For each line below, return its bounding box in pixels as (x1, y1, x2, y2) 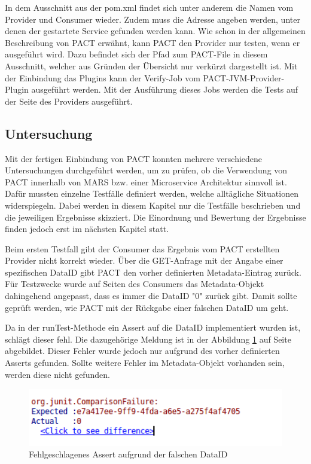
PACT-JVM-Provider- (203, 71, 285, 84)
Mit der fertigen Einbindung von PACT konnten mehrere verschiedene (5, 152, 263, 164)
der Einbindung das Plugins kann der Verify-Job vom (5, 71, 200, 84)
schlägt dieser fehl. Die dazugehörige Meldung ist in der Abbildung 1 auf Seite (5, 332, 291, 345)
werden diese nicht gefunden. (5, 368, 110, 380)
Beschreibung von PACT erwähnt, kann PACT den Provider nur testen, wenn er (5, 36, 300, 48)
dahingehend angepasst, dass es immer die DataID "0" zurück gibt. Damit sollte (5, 289, 297, 302)
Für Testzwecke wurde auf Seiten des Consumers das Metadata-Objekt (5, 277, 264, 290)
